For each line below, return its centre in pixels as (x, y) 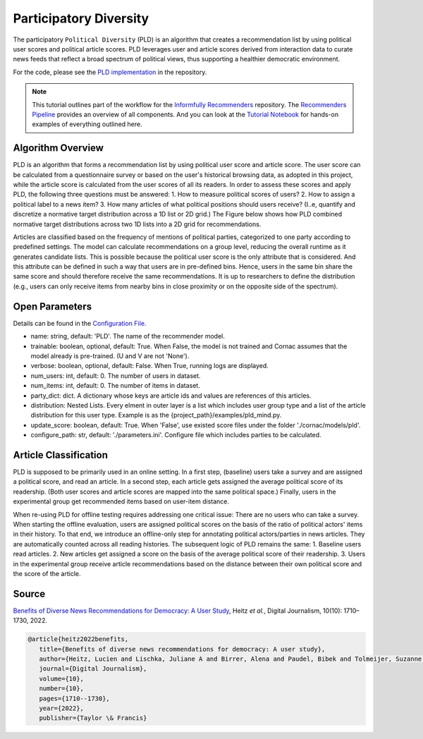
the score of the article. (47, 573)
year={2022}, (62, 708)
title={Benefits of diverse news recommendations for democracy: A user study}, (182, 649)
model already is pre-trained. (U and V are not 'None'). (110, 355)
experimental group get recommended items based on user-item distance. (121, 501)
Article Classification (61, 455)
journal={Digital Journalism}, (93, 669)
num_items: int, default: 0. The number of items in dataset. (115, 386)
